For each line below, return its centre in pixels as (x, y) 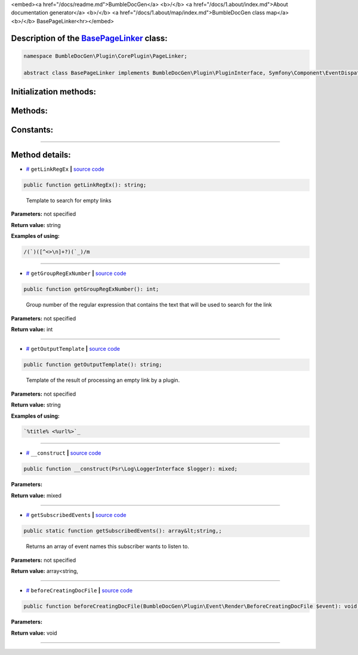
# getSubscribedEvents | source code (76, 515)
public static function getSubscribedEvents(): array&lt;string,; (123, 531)
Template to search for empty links (69, 201)
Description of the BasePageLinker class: (89, 38)
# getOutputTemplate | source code (73, 349)
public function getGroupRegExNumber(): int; (91, 289)
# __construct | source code (64, 453)
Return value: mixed (36, 495)
